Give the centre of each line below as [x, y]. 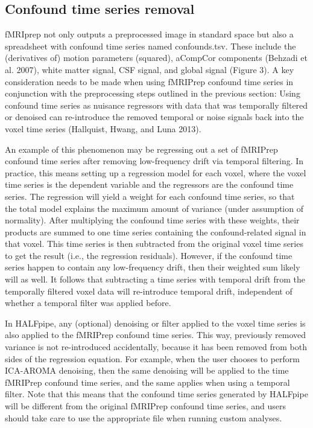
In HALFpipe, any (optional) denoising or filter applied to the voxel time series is [155, 323]
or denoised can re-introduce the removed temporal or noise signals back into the [154, 117]
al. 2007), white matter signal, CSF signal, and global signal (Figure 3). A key [150, 69]
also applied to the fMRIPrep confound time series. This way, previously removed [156, 335]
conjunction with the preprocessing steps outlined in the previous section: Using [153, 93]
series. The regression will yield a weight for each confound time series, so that [150, 196]
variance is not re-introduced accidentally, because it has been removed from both [156, 347]
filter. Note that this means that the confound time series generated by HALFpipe [156, 394]
